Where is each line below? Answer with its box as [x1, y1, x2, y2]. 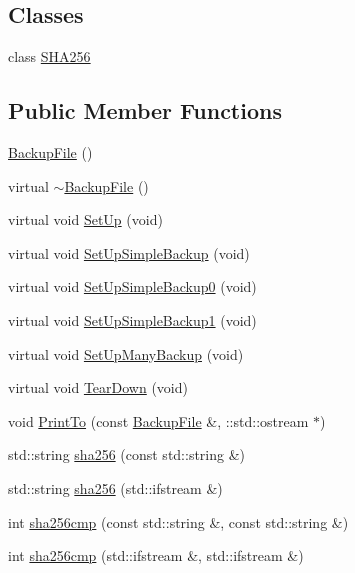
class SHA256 [8, 46, 91, 67]
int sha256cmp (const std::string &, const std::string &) [8, 511, 349, 532]
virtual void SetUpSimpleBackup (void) [8, 242, 250, 263]
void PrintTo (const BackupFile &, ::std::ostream [8, 410, 309, 431]
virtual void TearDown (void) [8, 377, 188, 398]
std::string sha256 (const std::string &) [8, 444, 246, 465]
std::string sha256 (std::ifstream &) [8, 477, 223, 498]
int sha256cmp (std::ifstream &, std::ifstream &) [8, 545, 304, 566]
